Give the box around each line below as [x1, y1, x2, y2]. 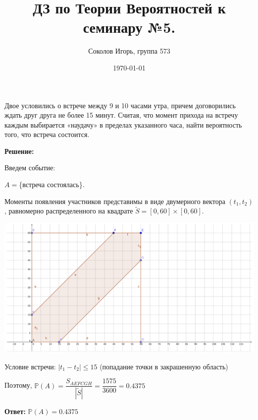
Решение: [4, 145, 34, 156]
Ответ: [4, 406, 26, 417]
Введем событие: [4, 162, 55, 173]
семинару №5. [83, 17, 176, 37]
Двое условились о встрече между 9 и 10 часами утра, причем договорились [4, 100, 236, 110]
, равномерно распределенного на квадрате [4, 206, 133, 216]
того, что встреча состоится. [4, 129, 90, 140]
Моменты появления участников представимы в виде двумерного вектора [4, 196, 225, 206]
